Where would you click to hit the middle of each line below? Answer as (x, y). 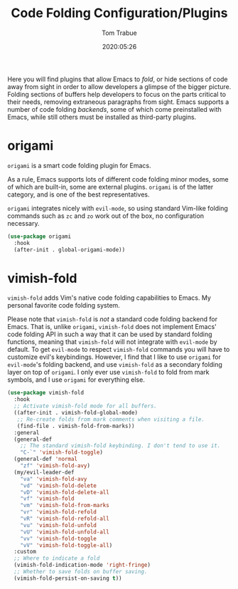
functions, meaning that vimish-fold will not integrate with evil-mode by (113, 342)
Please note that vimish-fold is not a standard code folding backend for (113, 319)
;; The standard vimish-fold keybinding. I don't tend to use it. (120, 446)
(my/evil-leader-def (44, 472)
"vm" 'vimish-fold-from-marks (65, 506)
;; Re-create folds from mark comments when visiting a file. (110, 419)
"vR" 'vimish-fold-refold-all (65, 519)
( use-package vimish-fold (45, 393)
